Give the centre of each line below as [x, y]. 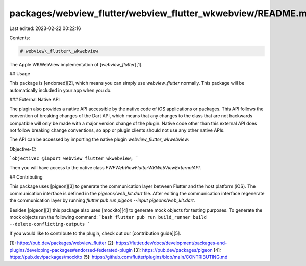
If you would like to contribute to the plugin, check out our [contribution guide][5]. [95, 233]
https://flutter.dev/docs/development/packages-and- [171, 243]
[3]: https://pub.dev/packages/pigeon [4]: [177, 250]
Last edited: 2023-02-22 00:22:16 [45, 28]
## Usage [20, 74]
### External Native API [34, 100]
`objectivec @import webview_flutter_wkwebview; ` [74, 158]
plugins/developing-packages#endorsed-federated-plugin [71, 250]
